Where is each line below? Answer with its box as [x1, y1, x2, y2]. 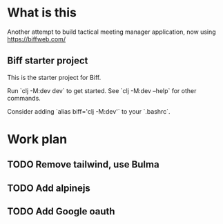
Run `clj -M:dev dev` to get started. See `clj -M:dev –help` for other [7, 86, 197, 94]
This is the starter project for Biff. [7, 73, 101, 81]
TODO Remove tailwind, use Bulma [7, 159, 160, 170]
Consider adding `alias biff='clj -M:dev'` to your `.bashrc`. [7, 107, 171, 115]
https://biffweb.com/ [7, 34, 66, 43]
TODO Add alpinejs [7, 182, 91, 194]
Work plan [7, 131, 68, 147]
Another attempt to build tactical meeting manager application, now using [7, 28, 216, 36]
